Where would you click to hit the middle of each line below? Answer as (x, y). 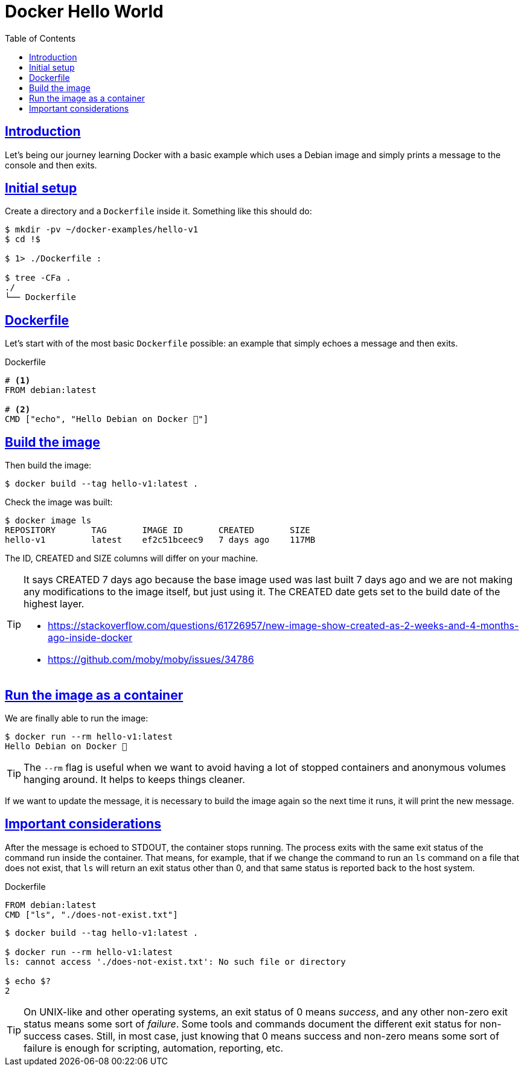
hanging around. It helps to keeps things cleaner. (134, 779)
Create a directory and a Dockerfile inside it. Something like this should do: (158, 211)
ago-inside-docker (90, 638)
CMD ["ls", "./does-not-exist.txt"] (91, 914)
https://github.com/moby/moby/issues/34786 (151, 660)
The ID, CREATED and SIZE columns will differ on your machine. (132, 558)
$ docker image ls (48, 521)
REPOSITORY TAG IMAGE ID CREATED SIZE (158, 530)
